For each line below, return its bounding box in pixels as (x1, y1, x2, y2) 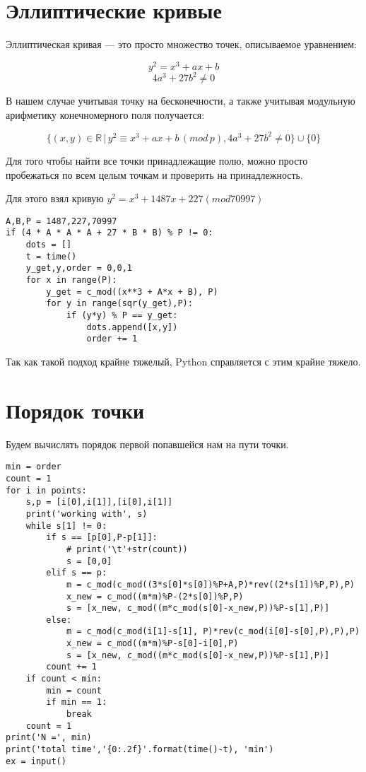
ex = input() (6, 756, 66, 766)
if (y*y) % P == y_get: (66, 310, 178, 321)
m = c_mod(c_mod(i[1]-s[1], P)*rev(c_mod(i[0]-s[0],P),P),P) (66, 626, 360, 637)
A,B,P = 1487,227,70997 (6, 216, 117, 226)
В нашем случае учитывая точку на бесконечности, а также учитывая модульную (6, 93, 355, 108)
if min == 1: (46, 697, 107, 708)
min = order (6, 462, 61, 472)
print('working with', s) (25, 508, 148, 519)
